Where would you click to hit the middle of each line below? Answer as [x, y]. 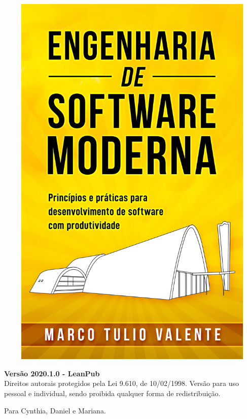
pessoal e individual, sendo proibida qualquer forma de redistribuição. [112, 393]
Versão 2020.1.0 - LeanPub [52, 373]
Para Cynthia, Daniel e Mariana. [55, 410]
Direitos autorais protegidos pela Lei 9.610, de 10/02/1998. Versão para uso [121, 383]
